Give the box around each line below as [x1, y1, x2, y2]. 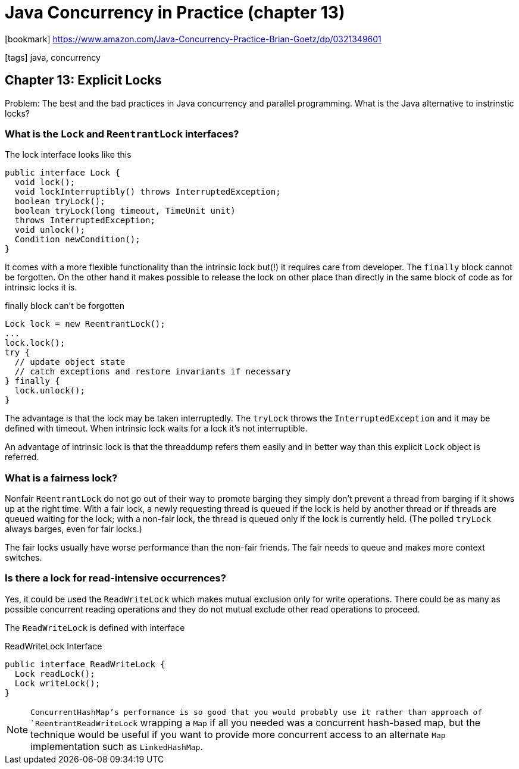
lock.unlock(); [14, 386, 85, 396]
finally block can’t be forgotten [5, 301, 125, 311]
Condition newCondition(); [14, 235, 140, 245]
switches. [5, 552, 42, 563]
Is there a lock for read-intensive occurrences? [5, 572, 226, 584]
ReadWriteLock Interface [5, 640, 102, 651]
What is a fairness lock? [5, 471, 118, 484]
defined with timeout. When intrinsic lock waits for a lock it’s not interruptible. [5, 423, 308, 434]
